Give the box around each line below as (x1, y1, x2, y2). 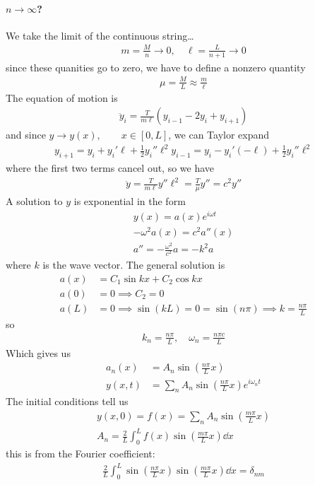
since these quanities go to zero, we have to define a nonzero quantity (6, 59, 306, 74)
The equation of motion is (6, 90, 118, 105)
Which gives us (6, 345, 71, 360)
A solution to (6, 194, 63, 209)
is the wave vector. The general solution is (42, 257, 225, 272)
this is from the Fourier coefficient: (6, 446, 155, 461)
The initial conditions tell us (6, 394, 129, 409)
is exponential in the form (73, 194, 186, 209)
